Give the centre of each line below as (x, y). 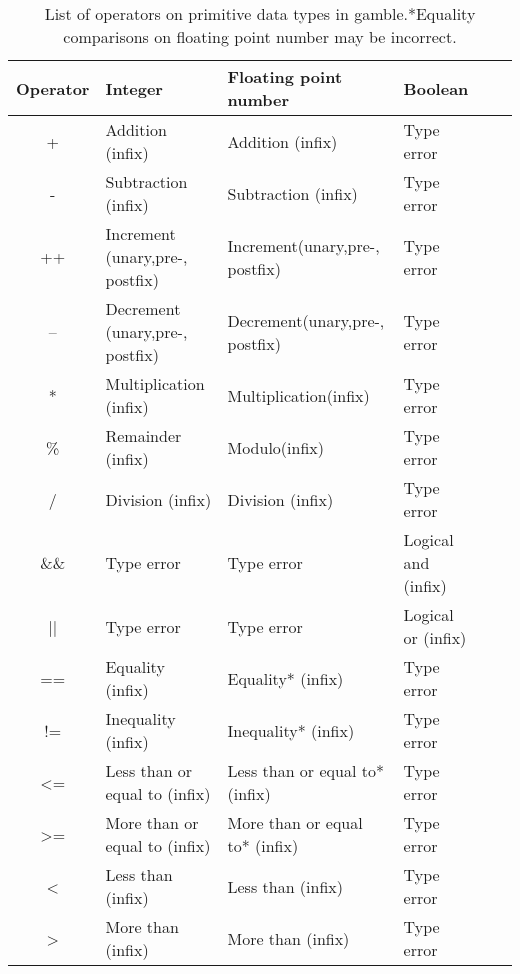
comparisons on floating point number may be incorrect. (260, 36)
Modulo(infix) (275, 447)
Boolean (436, 88)
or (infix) (435, 637)
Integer (134, 88)
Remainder (143, 435)
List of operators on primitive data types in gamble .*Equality (260, 13)
